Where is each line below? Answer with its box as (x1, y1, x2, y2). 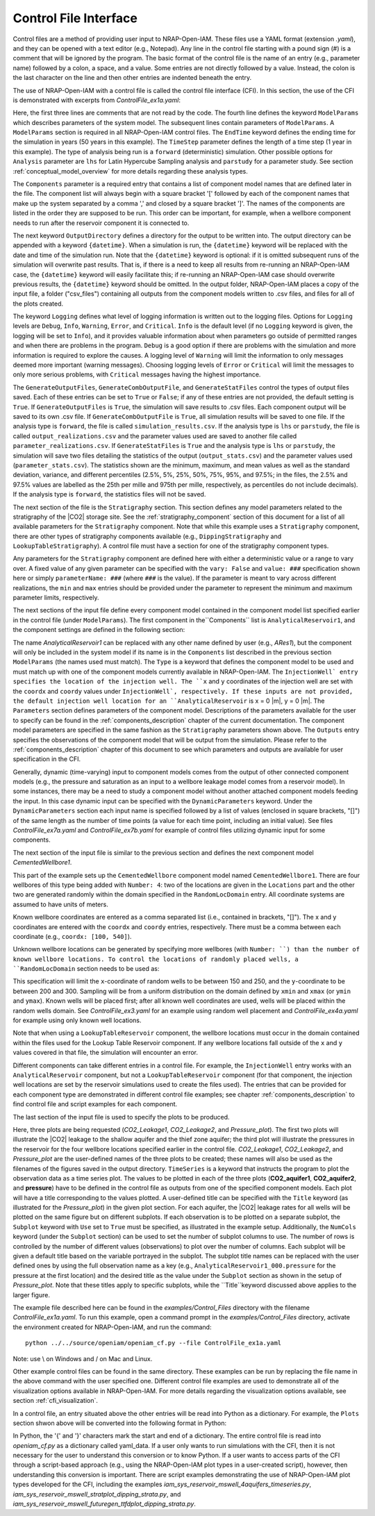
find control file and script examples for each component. (12, 1100, 178, 1108)
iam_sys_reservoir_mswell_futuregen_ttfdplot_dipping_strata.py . (12, 1500, 196, 1508)
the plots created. (12, 299, 64, 308)
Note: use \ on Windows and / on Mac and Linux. (12, 1354, 153, 1363)
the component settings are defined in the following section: (12, 626, 185, 634)
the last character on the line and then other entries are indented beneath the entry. (12, 74, 252, 82)
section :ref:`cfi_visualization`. (12, 1397, 99, 1405)
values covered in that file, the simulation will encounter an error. (12, 1049, 198, 1057)
